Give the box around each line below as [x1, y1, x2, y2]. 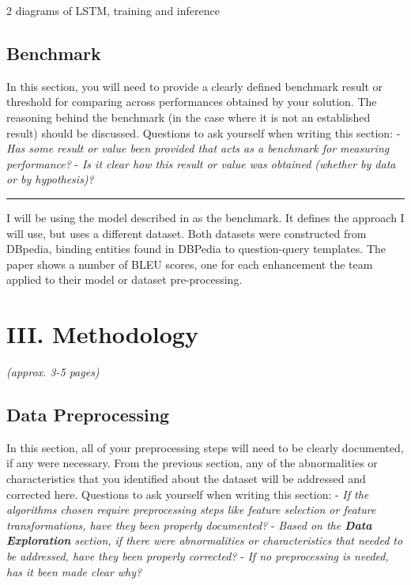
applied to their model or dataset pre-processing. [6, 271, 243, 288]
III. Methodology [6, 318, 198, 350]
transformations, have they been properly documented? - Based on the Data [6, 516, 372, 533]
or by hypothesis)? [6, 171, 94, 187]
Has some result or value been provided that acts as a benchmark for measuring [6, 140, 390, 157]
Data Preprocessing [6, 402, 170, 427]
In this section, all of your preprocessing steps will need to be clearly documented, [6, 439, 404, 455]
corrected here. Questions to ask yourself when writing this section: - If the [6, 485, 369, 502]
